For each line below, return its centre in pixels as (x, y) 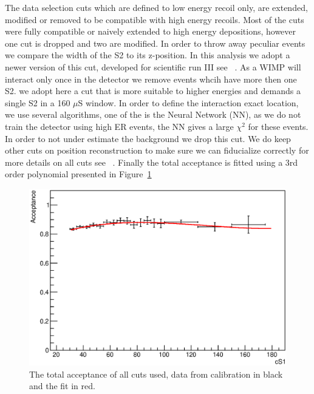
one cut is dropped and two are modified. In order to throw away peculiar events (155, 43)
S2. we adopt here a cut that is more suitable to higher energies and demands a (153, 91)
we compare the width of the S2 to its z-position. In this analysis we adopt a (148, 55)
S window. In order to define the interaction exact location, (188, 102)
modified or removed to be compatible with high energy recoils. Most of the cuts (155, 19)
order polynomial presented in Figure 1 (78, 174)
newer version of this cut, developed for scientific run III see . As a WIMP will (153, 66)
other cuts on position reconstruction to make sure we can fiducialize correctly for (157, 150)
